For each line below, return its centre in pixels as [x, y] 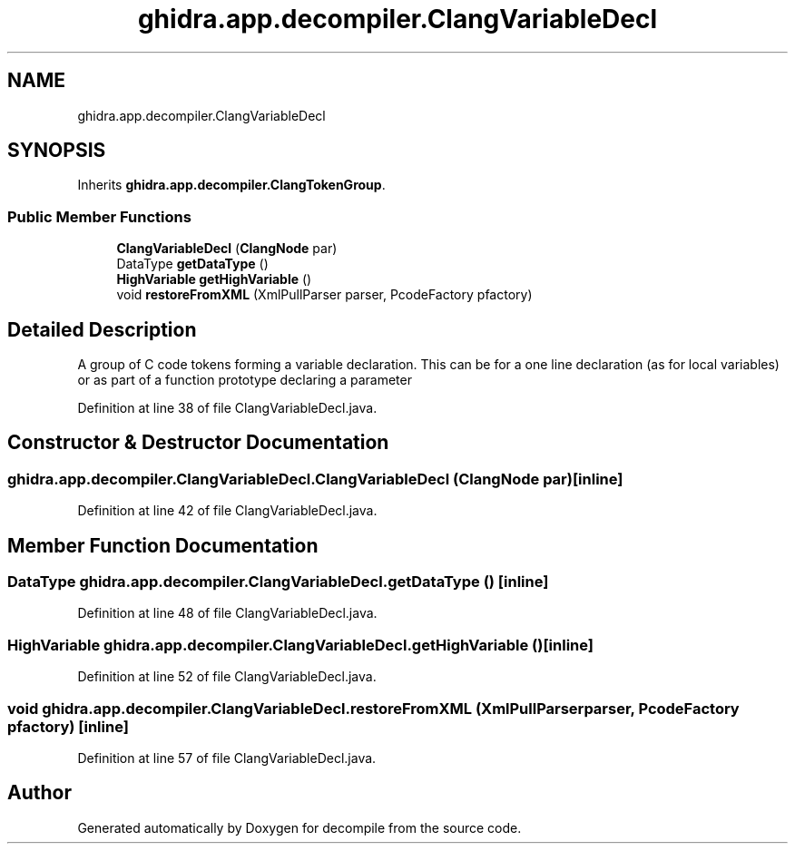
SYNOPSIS [57, 151]
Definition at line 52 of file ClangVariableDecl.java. [227, 677]
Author [39, 793]
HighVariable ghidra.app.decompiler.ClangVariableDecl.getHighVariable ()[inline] [300, 645]
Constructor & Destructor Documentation [198, 443]
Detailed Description [102, 329]
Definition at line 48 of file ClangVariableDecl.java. [227, 613]
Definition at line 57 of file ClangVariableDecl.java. [227, 758]
